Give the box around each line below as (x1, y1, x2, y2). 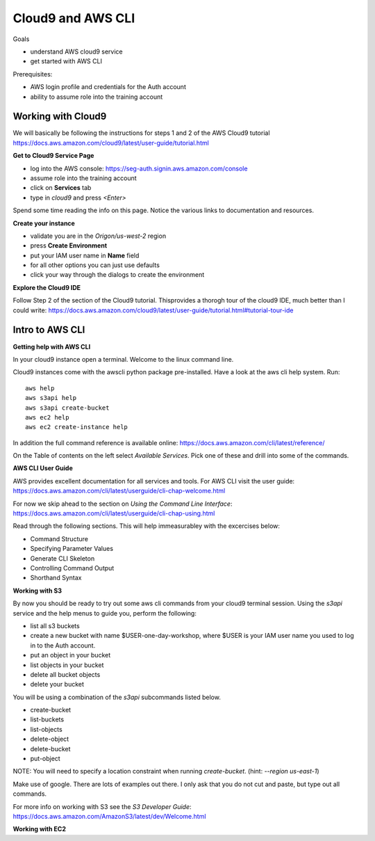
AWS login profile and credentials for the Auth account (30, 83, 187, 91)
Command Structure (30, 534, 88, 543)
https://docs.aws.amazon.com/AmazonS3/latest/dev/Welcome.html (12, 812, 206, 820)
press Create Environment (30, 241, 108, 250)
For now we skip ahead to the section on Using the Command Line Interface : (12, 499, 233, 508)
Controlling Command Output (30, 563, 115, 572)
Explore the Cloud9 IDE (12, 283, 81, 291)
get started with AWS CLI (30, 57, 102, 65)
